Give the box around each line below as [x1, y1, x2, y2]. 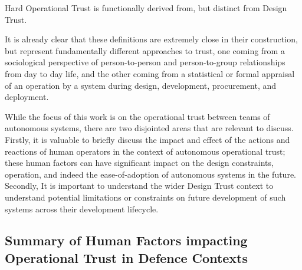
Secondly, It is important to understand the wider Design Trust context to [5, 179, 274, 192]
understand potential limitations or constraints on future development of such [5, 191, 286, 203]
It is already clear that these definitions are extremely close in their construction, [5, 33, 298, 45]
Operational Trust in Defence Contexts [5, 248, 248, 266]
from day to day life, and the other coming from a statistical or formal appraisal [5, 67, 295, 79]
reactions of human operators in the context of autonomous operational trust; [5, 145, 285, 157]
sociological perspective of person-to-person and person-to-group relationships [5, 56, 285, 68]
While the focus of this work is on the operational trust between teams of [5, 110, 270, 122]
